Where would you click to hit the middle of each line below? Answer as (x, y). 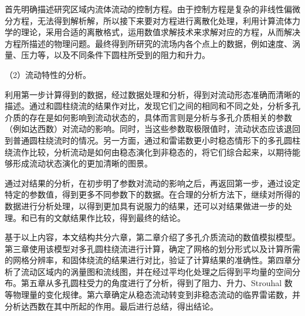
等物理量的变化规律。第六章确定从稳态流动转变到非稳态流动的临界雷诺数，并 (152, 295)
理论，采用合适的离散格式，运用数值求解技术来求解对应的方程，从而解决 (160, 32)
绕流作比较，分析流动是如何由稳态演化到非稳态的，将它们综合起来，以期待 (148, 152)
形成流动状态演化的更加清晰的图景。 (82, 163)
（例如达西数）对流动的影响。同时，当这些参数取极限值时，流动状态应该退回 (152, 129)
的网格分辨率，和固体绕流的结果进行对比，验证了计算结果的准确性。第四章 (148, 260)
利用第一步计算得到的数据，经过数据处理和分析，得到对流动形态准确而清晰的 (152, 94)
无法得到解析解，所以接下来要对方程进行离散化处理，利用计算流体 (165, 20)
